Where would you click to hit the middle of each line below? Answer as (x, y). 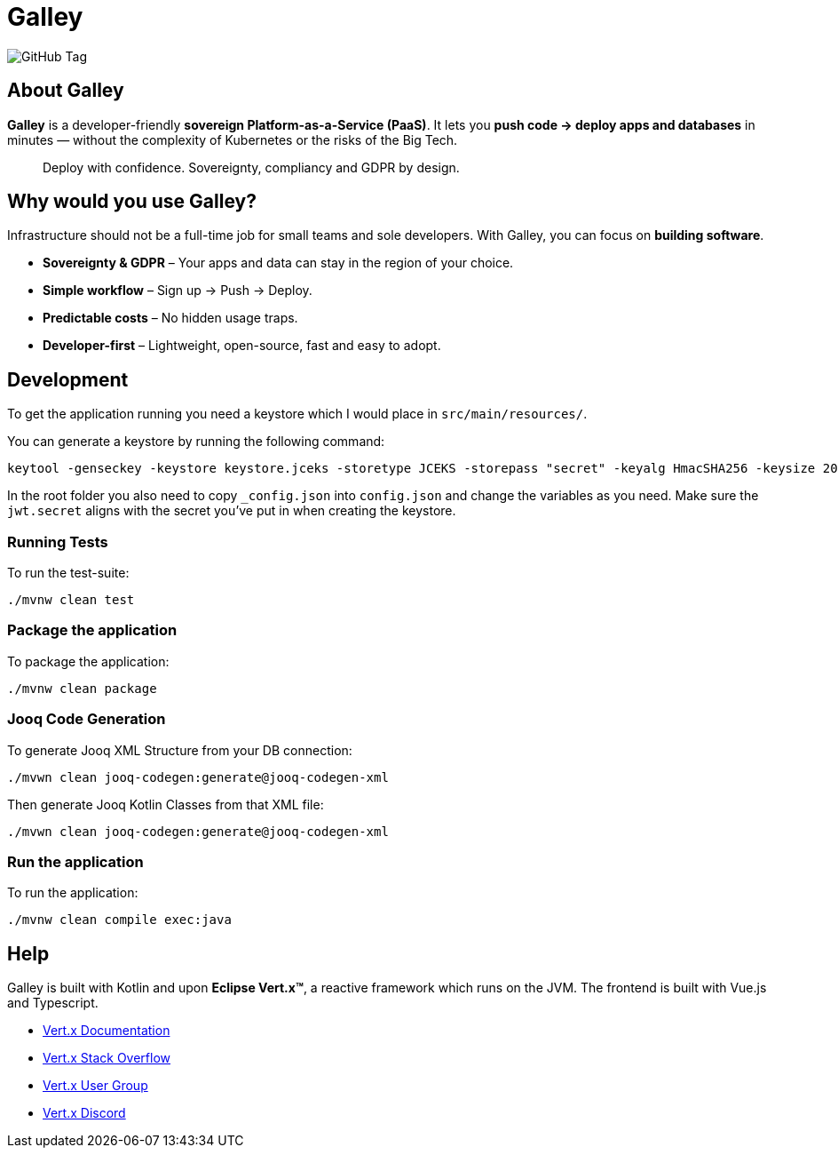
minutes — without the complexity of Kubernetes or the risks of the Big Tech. (233, 139)
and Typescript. (53, 1003)
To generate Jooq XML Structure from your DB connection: (180, 750)
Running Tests (58, 542)
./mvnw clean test (71, 600)
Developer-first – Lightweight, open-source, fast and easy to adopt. (242, 346)
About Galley (66, 91)
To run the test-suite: (68, 573)
